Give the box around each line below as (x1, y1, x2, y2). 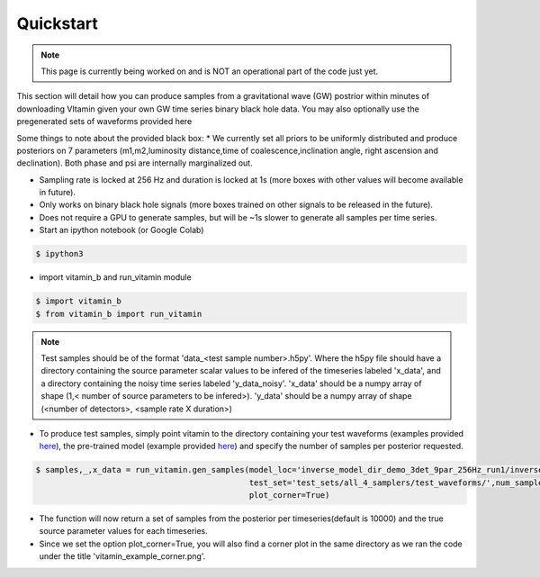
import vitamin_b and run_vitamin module (39, 272, 193, 283)
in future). (39, 187, 76, 198)
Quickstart (16, 14, 99, 33)
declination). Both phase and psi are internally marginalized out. (16, 158, 253, 168)
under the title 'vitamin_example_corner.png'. (39, 551, 206, 562)
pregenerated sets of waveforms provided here (16, 116, 193, 127)
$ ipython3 (35, 248, 84, 259)
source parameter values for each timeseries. (39, 526, 209, 536)
